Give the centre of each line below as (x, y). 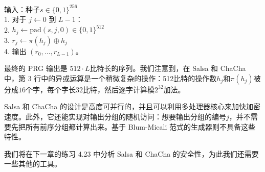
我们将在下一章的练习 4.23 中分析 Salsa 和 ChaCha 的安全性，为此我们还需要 (131, 153)
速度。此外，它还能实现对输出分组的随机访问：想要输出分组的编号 (115, 117)
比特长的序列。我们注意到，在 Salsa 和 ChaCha (168, 68)
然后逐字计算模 (129, 89)
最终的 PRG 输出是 (36, 68)
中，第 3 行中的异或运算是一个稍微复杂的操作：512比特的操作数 (111, 78)
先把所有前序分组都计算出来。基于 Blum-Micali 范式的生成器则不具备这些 (133, 126)
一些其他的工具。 (33, 164)
